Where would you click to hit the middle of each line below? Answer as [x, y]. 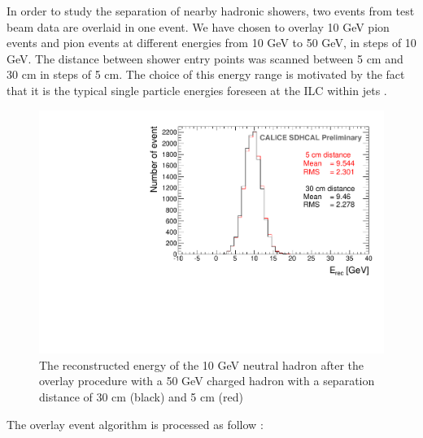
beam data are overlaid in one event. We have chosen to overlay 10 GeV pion [198, 26]
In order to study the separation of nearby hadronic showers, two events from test [211, 11]
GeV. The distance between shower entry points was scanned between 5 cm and [205, 58]
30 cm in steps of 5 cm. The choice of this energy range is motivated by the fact [206, 74]
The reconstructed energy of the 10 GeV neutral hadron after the [202, 364]
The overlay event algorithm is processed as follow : [135, 424]
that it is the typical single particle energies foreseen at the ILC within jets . [197, 90]
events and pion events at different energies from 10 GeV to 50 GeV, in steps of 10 [211, 43]
